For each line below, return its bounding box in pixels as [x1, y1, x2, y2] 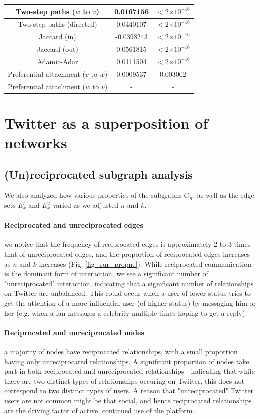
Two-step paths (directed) [18, 19, 97, 29]
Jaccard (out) [37, 44, 78, 54]
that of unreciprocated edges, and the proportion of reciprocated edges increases [4, 249, 250, 259]
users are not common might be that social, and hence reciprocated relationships [4, 395, 252, 405]
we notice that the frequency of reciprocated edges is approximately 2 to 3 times [4, 239, 251, 249]
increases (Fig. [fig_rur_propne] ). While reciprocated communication [39, 258, 251, 269]
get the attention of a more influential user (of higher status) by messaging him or [4, 297, 256, 308]
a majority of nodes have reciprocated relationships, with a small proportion [4, 346, 238, 356]
